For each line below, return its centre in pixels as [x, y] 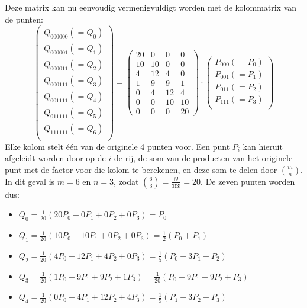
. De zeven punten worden [248, 181]
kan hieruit [263, 146]
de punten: [24, 19]
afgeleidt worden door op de [55, 158]
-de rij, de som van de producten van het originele [202, 158]
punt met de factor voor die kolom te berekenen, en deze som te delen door [141, 169]
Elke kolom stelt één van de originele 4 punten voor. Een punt [117, 146]
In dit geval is [30, 181]
